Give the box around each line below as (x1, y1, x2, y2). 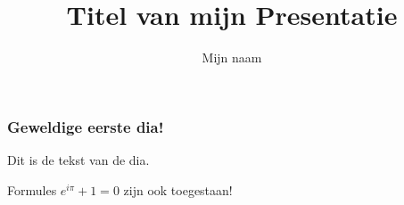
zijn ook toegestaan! (123, 180, 233, 199)
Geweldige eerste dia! (7, 115, 164, 137)
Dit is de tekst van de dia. (7, 151, 150, 169)
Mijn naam (202, 48, 262, 67)
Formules (7, 180, 57, 199)
